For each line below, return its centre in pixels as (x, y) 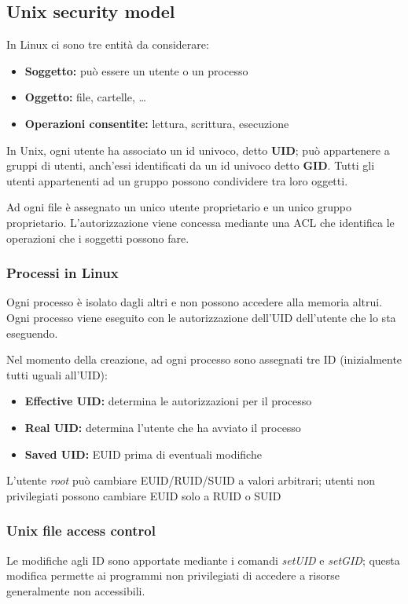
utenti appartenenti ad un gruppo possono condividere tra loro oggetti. (177, 180)
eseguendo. (32, 333)
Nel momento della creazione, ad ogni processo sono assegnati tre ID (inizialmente (204, 359)
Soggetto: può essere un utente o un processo (136, 70)
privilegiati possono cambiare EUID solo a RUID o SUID (144, 495)
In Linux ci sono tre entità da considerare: (108, 44)
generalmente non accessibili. (76, 590)
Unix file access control (81, 531)
